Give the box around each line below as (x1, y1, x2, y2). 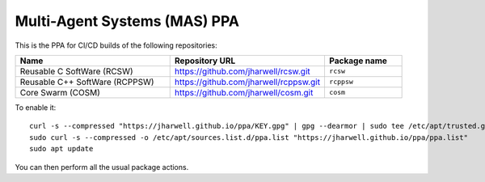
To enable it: (15, 102, 57, 112)
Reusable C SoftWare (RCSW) (19, 66, 133, 77)
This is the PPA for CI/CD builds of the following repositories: (15, 40, 217, 50)
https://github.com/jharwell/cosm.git (174, 87, 314, 98)
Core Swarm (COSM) (19, 87, 101, 98)
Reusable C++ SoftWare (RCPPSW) (19, 76, 154, 87)
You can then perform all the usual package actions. (15, 162, 189, 171)
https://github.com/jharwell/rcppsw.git (174, 76, 321, 87)
